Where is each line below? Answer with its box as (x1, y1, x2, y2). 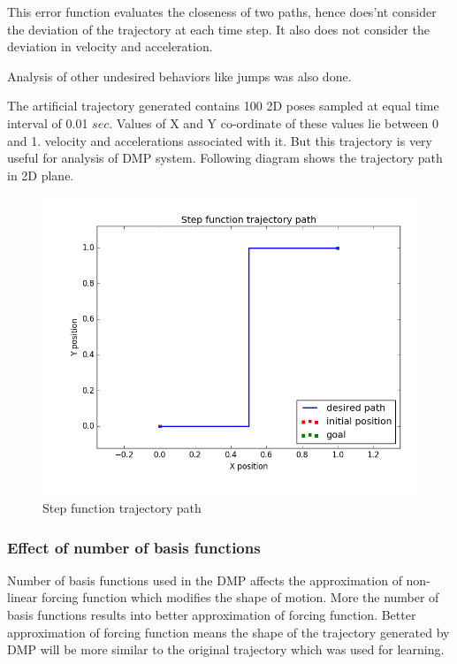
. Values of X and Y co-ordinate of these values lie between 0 (109, 113, 439, 132)
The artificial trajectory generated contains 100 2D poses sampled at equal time (7, 96, 439, 115)
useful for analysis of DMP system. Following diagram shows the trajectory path (7, 149, 443, 167)
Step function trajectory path (42, 499, 202, 517)
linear (7, 588, 38, 607)
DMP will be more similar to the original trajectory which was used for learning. (7, 640, 445, 659)
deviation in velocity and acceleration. (7, 37, 213, 56)
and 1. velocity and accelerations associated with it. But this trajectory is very (7, 131, 432, 149)
